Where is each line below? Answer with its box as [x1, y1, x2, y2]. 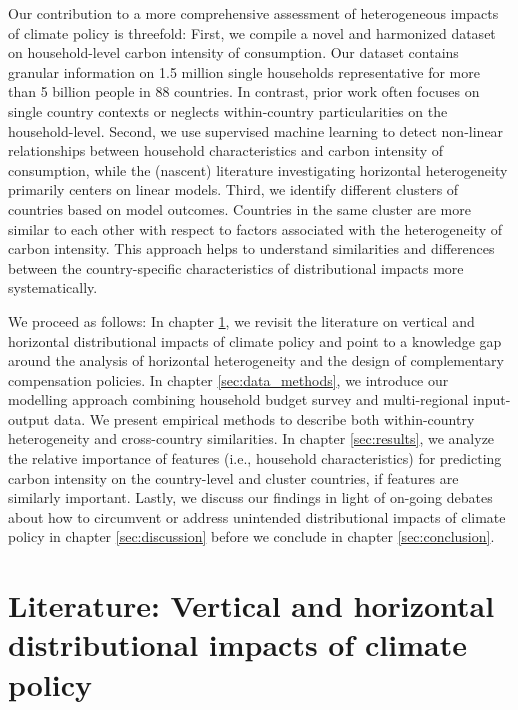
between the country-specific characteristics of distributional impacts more [8, 257, 464, 278]
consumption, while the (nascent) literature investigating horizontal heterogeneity [8, 159, 508, 180]
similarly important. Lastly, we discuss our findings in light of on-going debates [8, 487, 493, 508]
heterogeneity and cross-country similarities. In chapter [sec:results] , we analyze [8, 428, 495, 449]
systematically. [8, 277, 98, 298]
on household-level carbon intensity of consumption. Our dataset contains [8, 42, 459, 63]
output [8, 408, 50, 429]
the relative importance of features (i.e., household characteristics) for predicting [8, 448, 502, 469]
